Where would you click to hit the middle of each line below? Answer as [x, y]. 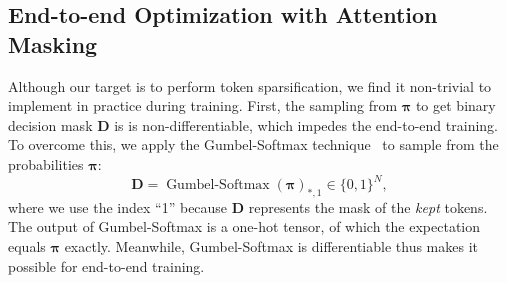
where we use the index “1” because [118, 206]
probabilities [46, 163]
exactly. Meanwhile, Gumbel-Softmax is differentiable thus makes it [271, 246]
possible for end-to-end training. [106, 265]
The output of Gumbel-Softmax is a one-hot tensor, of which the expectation [244, 226]
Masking [53, 43]
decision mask [50, 124]
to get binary [455, 105]
